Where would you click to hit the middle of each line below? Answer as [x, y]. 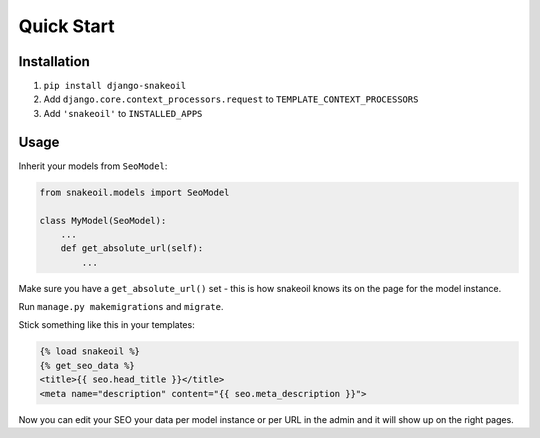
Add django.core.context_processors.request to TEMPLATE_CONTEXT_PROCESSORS [231, 99]
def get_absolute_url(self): [132, 248]
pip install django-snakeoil [115, 86]
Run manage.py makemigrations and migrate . [121, 307]
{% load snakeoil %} [89, 351]
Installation [54, 61]
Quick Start [66, 26]
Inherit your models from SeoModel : [93, 166]
